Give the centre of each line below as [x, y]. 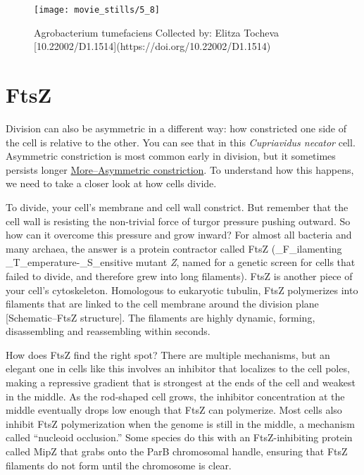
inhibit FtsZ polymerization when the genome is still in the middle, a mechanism [180, 423]
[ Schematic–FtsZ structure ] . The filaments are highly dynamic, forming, [161, 317]
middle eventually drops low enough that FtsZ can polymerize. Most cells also [174, 410]
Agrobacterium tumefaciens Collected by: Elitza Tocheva [156, 32]
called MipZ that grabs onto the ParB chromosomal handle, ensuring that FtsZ [177, 451]
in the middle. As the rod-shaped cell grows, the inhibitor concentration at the [175, 396]
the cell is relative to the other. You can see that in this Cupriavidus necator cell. [181, 142]
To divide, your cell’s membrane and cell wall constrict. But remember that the [177, 207]
